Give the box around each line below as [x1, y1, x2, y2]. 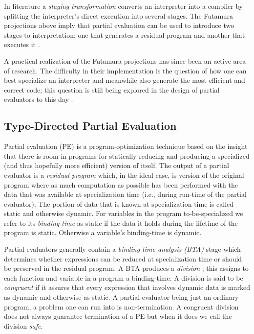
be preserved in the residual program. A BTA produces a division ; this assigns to [4, 263, 249, 273]
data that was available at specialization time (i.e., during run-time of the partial [4, 189, 247, 199]
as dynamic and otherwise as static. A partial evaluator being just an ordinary [4, 292, 239, 302]
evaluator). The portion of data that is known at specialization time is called [4, 198, 234, 209]
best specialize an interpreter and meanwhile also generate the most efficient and [4, 75, 245, 85]
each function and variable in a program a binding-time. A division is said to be [4, 272, 243, 283]
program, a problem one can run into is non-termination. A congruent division [4, 301, 239, 311]
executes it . [4, 39, 40, 49]
